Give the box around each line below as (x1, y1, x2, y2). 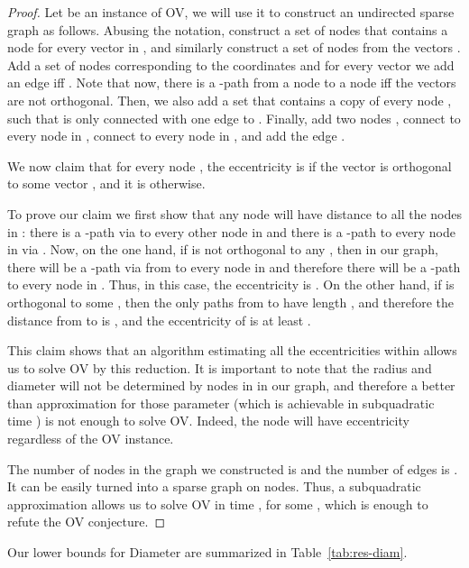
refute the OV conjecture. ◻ (7, 512, 166, 531)
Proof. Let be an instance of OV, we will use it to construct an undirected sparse (7, 3, 455, 21)
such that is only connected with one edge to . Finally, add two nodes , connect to (7, 108, 461, 127)
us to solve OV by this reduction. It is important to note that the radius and (7, 358, 432, 377)
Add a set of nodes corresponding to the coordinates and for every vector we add (7, 55, 455, 74)
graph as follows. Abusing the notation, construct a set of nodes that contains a (7, 20, 448, 39)
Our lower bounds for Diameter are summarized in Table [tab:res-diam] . (7, 543, 408, 562)
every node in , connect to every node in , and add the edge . (7, 126, 345, 145)
